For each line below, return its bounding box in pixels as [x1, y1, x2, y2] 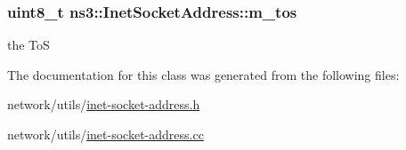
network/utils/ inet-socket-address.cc [7, 125, 204, 143]
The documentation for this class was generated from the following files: [7, 65, 400, 83]
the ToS [7, 36, 50, 54]
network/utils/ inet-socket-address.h [7, 95, 200, 114]
